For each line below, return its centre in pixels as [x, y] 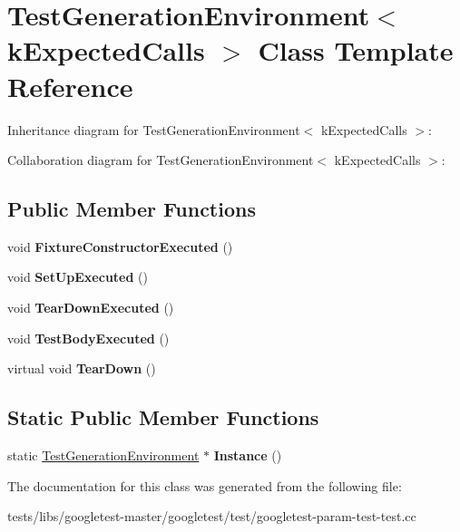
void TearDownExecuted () [91, 308]
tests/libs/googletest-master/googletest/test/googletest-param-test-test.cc [212, 516]
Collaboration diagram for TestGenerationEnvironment [161, 160]
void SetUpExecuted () [78, 277]
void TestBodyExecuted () [88, 338]
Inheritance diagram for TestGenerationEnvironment [154, 129]
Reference [70, 86]
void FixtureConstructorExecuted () [120, 246]
